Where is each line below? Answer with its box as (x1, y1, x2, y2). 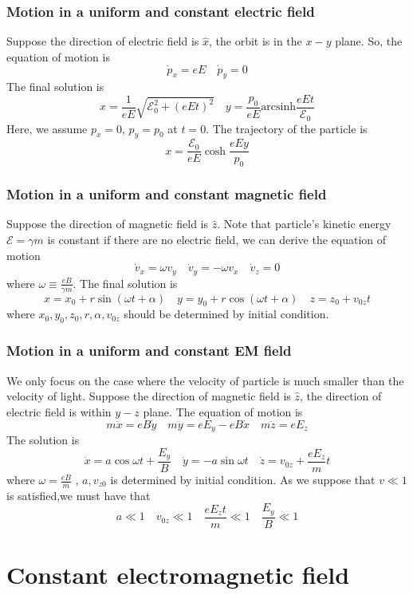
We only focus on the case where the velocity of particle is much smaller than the (6, 372, 404, 388)
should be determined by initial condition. (124, 305, 329, 322)
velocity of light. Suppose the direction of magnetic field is (6, 388, 291, 404)
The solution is (6, 431, 80, 447)
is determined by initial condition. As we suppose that (110, 471, 376, 488)
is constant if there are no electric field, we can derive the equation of (47, 231, 387, 247)
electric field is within (6, 403, 112, 420)
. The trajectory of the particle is (206, 120, 368, 136)
